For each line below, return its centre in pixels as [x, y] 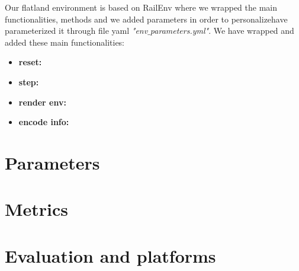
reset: [30, 62]
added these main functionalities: [65, 42]
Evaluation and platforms [110, 255]
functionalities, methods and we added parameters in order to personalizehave [146, 19]
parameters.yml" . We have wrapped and [222, 31]
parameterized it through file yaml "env [76, 31]
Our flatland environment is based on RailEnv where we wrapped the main [141, 7]
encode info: [44, 122]
